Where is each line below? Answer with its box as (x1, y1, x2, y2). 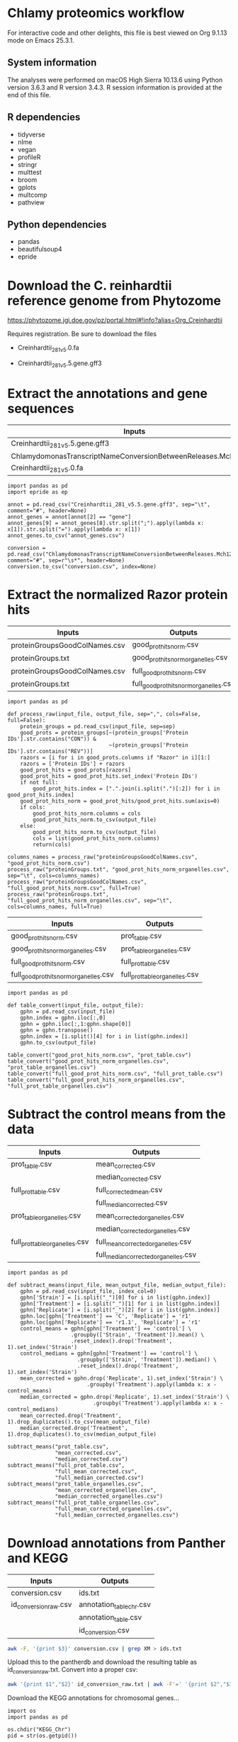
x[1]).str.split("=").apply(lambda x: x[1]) (7, 526, 141, 534)
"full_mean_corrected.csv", (55, 1468, 138, 1476)
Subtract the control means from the (7, 1106, 226, 1122)
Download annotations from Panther (7, 1535, 226, 1552)
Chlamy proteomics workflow (7, 5, 185, 21)
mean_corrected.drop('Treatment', (20, 1412, 122, 1419)
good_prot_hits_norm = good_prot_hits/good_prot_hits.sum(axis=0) (20, 797, 220, 804)
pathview (17, 198, 45, 207)
